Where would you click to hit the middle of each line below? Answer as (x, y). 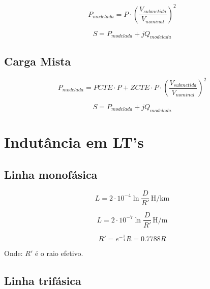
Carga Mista (38, 61)
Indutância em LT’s (74, 141)
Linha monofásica (51, 174)
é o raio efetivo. (59, 253)
